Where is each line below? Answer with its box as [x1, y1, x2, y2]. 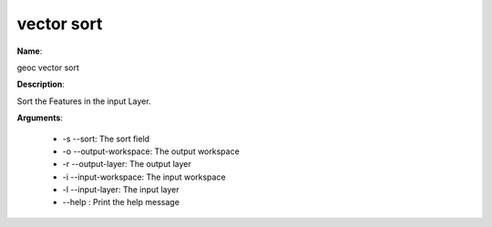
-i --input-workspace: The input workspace [62, 171, 227, 182]
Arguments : [16, 112, 64, 123]
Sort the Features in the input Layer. [16, 96, 151, 107]
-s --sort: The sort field [62, 133, 150, 144]
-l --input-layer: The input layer [62, 184, 179, 195]
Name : [16, 46, 43, 57]
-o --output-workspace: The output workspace [62, 146, 241, 157]
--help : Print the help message [62, 197, 179, 208]
